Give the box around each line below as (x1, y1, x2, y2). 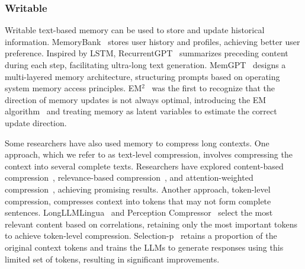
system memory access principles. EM (5, 82, 142, 94)
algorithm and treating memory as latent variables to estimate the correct (5, 105, 277, 117)
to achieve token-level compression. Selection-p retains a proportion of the (5, 229, 277, 242)
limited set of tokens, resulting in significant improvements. (5, 252, 220, 265)
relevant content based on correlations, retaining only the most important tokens (5, 217, 298, 230)
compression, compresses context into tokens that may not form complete (5, 194, 271, 207)
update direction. (5, 116, 67, 129)
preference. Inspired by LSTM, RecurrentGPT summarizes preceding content (5, 47, 288, 59)
